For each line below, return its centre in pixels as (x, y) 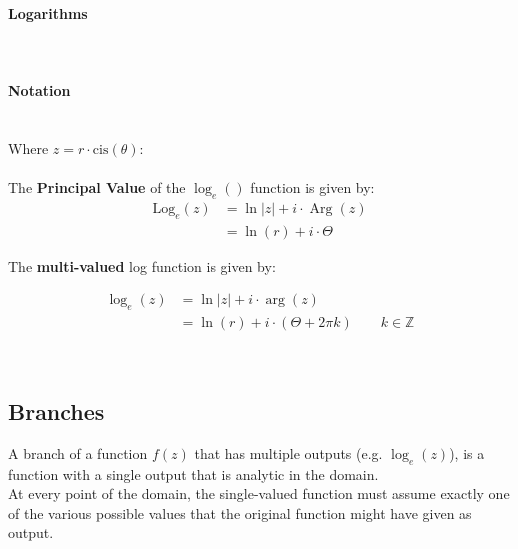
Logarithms (48, 12)
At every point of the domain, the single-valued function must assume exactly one (259, 493)
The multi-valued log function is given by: (142, 265)
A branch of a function (78, 452)
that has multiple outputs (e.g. (288, 452)
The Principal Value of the (97, 186)
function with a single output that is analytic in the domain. (193, 473)
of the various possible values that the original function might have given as (240, 512)
